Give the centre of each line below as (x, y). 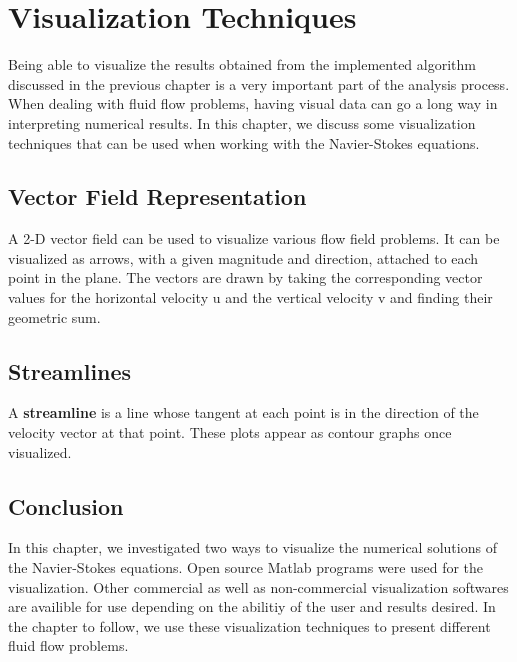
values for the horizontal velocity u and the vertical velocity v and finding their (250, 297)
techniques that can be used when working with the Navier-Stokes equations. (244, 142)
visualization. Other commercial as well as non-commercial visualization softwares (258, 586)
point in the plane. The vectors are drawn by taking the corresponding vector (245, 277)
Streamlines (70, 370)
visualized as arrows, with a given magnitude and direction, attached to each (243, 257)
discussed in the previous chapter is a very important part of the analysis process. (259, 83)
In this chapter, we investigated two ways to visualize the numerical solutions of (252, 547)
